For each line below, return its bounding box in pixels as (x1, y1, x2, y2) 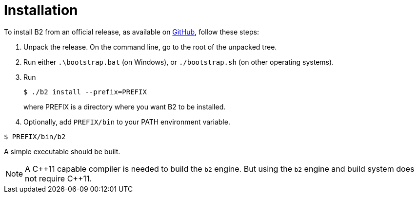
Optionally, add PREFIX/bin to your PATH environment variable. (23, 117, 230, 126)
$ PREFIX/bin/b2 (4, 132, 66, 141)
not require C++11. (25, 173, 92, 183)
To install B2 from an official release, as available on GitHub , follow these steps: (4, 27, 259, 36)
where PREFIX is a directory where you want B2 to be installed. (23, 102, 226, 111)
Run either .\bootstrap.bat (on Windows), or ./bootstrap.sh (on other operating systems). (23, 57, 334, 66)
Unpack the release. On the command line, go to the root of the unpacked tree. (23, 42, 277, 51)
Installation (4, 2, 78, 18)
